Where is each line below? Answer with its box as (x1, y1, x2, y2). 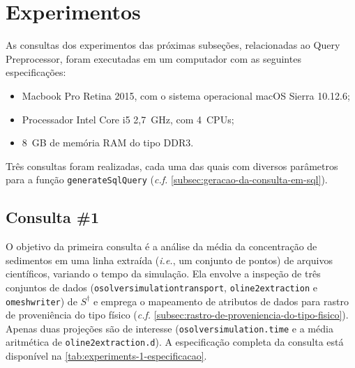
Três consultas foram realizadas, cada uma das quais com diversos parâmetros (6, 158, 338, 173)
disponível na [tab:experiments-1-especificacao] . (6, 348, 207, 363)
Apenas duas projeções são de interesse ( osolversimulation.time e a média (6, 321, 333, 335)
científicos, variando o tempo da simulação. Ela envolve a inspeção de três (6, 266, 321, 281)
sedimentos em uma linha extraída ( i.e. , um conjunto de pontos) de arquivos (6, 252, 333, 267)
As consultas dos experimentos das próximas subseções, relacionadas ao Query (6, 38, 340, 52)
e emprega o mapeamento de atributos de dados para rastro (93, 293, 349, 308)
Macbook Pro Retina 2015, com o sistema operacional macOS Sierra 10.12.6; (22, 88, 350, 102)
